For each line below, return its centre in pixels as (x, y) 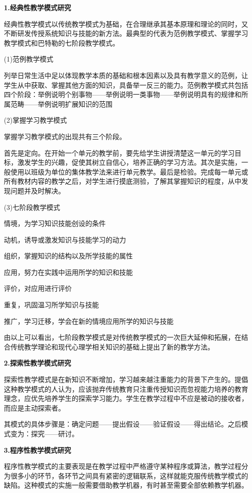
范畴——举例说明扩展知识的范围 (61, 103)
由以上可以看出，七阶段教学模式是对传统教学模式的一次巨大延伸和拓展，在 (123, 337)
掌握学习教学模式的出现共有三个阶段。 (65, 136)
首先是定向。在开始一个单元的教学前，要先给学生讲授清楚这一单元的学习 (119, 152)
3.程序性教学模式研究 (38, 450)
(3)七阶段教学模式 (32, 207)
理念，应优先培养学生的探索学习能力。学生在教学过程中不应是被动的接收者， (126, 398)
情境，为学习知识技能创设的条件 (55, 223)
